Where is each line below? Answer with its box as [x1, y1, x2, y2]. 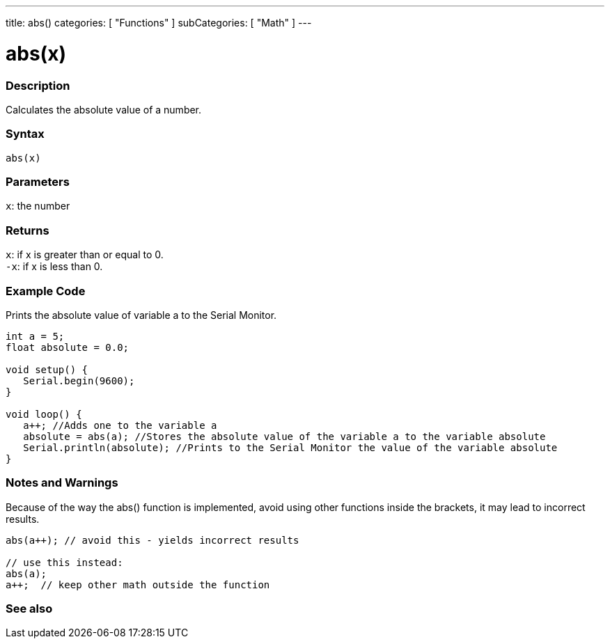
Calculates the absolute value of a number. [6, 103, 202, 116]
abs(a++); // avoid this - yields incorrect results [6, 534, 299, 546]
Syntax [6, 127, 45, 141]
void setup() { [6, 363, 88, 375]
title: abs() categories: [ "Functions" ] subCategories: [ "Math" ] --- [6, 17, 312, 29]
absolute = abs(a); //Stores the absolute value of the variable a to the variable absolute [23, 430, 546, 442]
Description [6, 78, 70, 93]
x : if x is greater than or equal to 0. [6, 249, 164, 261]
